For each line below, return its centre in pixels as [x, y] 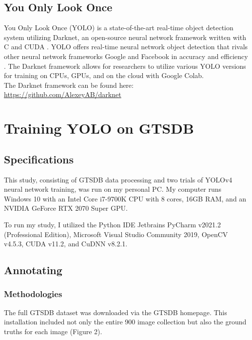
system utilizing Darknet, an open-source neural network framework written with [125, 37]
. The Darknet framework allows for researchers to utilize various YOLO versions [125, 66]
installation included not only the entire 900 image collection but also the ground [125, 322]
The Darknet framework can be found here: [69, 85]
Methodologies [33, 294]
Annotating [33, 270]
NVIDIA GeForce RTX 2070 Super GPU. [66, 208]
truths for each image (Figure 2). [53, 331]
